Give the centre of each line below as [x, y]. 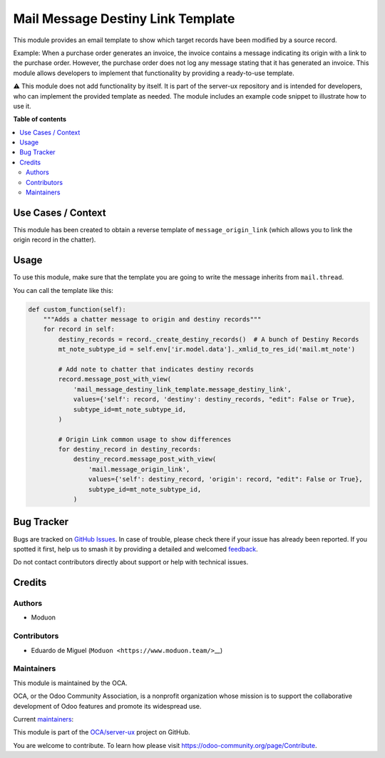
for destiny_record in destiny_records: [130, 449]
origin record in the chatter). [55, 240]
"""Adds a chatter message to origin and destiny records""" [152, 319]
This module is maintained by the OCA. [70, 683]
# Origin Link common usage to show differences [145, 439]
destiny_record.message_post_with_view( [145, 459]
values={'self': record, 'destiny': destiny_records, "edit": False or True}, [214, 399]
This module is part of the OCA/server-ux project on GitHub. [102, 732]
